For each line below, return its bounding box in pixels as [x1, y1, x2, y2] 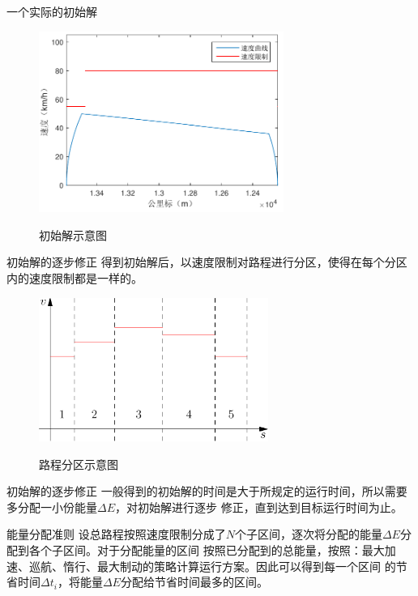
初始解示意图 [39, 226, 107, 243]
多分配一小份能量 [6, 498, 97, 515]
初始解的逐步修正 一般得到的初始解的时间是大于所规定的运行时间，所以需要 [6, 483, 407, 500]
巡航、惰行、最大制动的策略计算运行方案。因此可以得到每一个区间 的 [28, 557, 396, 574]
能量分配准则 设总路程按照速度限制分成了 [6, 526, 226, 543]
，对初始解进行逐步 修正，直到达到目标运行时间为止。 [115, 498, 403, 515]
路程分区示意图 [39, 455, 118, 472]
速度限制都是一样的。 [28, 270, 143, 287]
